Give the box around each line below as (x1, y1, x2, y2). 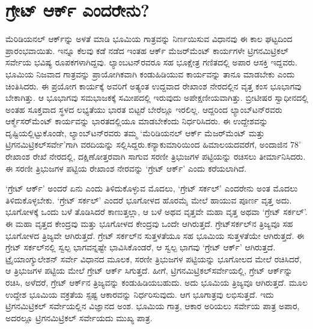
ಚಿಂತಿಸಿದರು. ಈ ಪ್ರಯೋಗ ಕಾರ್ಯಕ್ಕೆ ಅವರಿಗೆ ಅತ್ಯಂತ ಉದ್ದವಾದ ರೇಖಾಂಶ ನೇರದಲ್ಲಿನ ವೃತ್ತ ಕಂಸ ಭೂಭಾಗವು (5, 79, 302, 92)
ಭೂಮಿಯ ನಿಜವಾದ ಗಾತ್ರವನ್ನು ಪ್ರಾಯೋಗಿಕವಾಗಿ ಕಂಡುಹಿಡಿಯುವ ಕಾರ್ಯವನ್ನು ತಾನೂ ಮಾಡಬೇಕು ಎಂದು (5, 67, 295, 80)
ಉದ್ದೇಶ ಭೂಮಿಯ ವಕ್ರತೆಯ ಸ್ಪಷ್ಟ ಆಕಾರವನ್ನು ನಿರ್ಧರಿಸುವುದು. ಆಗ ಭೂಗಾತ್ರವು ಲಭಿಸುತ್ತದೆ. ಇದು (5, 288, 274, 300)
